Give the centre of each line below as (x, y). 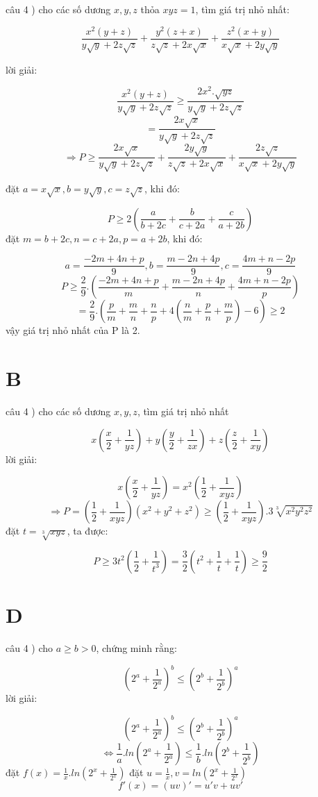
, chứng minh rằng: (136, 648)
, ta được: (87, 531)
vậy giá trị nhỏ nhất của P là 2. (73, 330)
